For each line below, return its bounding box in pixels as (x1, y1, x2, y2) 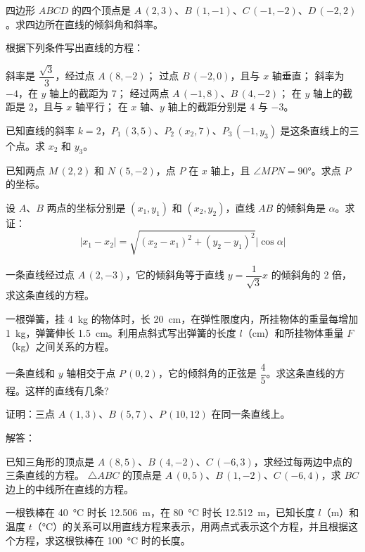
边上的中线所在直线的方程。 (6, 481, 134, 496)
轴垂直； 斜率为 (271, 68, 345, 83)
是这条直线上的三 (280, 122, 359, 137)
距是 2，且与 (6, 99, 63, 114)
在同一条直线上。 (211, 406, 290, 421)
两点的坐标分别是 (46, 200, 126, 214)
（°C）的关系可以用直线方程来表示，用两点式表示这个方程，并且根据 (32, 518, 349, 533)
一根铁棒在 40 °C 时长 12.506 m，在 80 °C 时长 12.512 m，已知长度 (6, 505, 315, 520)
